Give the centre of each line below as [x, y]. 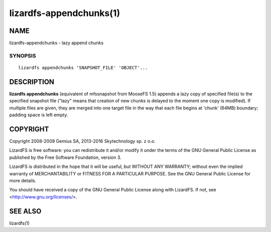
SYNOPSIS [23, 56]
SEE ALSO [25, 211]
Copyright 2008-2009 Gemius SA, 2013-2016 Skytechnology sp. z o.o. [82, 141]
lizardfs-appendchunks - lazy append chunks [56, 43]
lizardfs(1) [20, 223]
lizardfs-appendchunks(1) [65, 13]
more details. [23, 180]
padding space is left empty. [39, 115]
